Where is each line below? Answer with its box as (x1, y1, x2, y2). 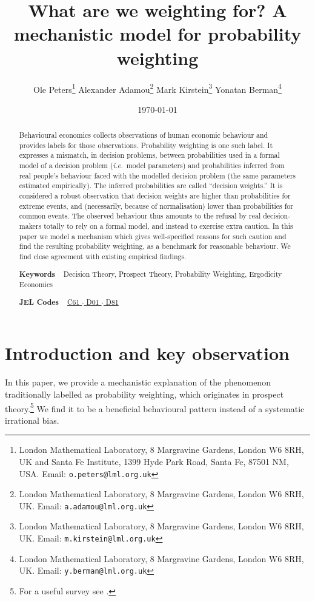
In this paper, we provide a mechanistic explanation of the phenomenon (5, 376, 271, 389)
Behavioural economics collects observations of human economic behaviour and (19, 130, 268, 140)
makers (19, 221, 42, 231)
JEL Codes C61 (19, 296, 80, 307)
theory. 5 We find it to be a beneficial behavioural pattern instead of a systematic (5, 400, 305, 415)
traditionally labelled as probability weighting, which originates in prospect (5, 387, 284, 400)
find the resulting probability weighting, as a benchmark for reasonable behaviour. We (19, 241, 291, 251)
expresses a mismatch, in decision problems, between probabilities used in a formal (19, 150, 280, 160)
